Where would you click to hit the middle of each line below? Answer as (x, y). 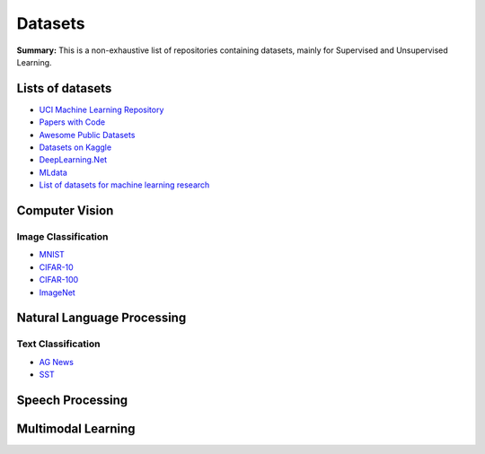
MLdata (53, 172)
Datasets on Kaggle (75, 147)
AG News (56, 362)
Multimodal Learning (76, 428)
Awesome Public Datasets (87, 135)
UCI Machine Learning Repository (101, 109)
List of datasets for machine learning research (124, 185)
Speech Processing (72, 400)
